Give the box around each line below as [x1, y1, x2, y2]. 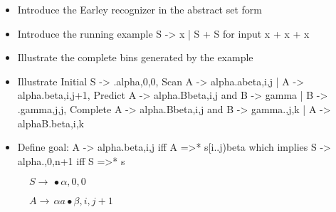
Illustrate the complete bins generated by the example [17, 50, 253, 65]
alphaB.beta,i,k [17, 115, 84, 130]
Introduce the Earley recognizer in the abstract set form [17, 2, 262, 16]
